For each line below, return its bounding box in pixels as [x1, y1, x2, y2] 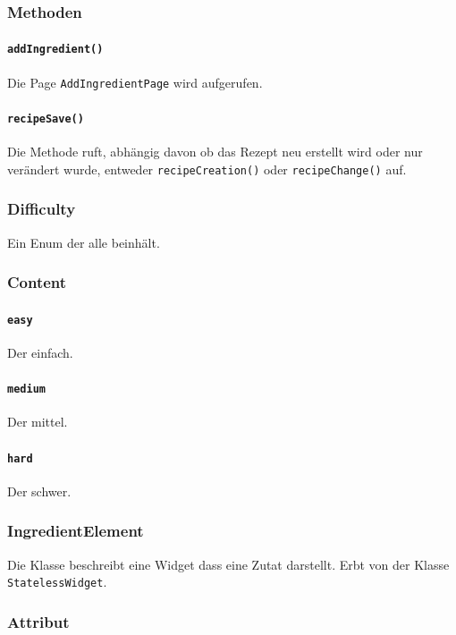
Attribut [7, 610, 70, 632]
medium [7, 383, 46, 396]
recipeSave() [7, 112, 84, 125]
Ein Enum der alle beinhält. [7, 233, 160, 251]
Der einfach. [7, 343, 73, 361]
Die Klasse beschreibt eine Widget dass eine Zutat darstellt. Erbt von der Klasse [7, 555, 450, 573]
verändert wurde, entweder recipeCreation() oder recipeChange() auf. [7, 159, 407, 178]
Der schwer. [7, 481, 72, 500]
